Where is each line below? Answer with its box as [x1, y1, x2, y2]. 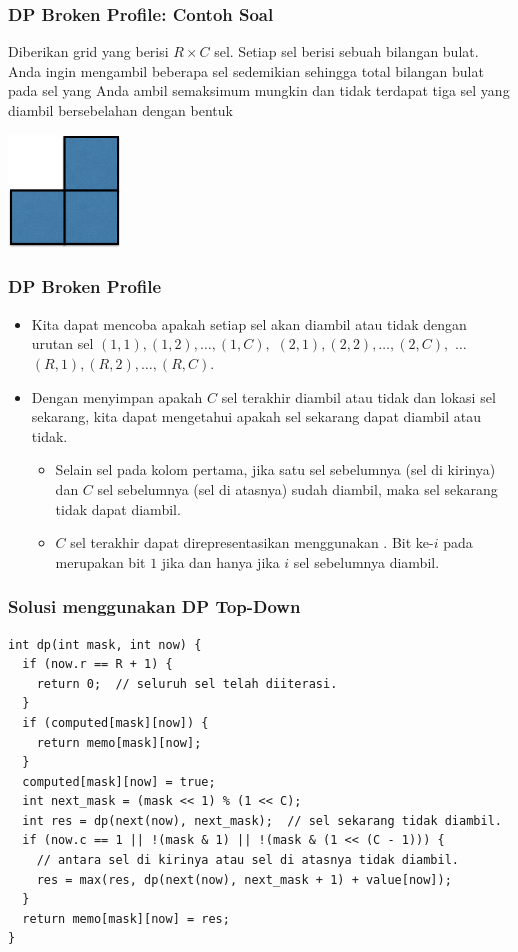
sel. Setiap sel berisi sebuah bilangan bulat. [214, 41, 479, 62]
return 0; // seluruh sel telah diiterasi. [36, 676, 338, 691]
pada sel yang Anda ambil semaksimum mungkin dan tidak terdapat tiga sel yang [8, 80, 510, 101]
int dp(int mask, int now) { [8, 637, 202, 652]
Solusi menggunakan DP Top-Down [8, 594, 301, 619]
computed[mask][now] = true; [22, 774, 216, 789]
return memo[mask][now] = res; [22, 911, 230, 926]
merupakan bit [55, 551, 146, 572]
